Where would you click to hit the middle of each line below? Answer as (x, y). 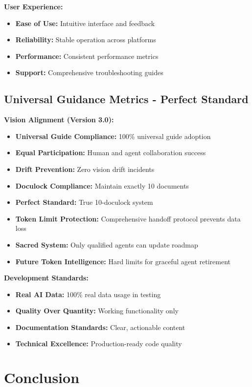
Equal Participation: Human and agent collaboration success (111, 152)
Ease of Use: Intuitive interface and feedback (85, 23)
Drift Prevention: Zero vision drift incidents (85, 169)
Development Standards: (46, 278)
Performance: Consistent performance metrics (87, 56)
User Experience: (34, 6)
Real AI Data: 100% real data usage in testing (88, 294)
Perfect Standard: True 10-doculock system (84, 202)
